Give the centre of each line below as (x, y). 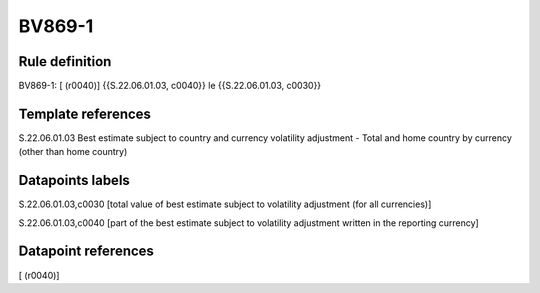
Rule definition (65, 61)
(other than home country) (73, 152)
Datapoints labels (74, 180)
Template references (85, 113)
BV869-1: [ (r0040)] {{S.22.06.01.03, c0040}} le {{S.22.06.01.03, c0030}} (170, 86)
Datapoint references (86, 251)
